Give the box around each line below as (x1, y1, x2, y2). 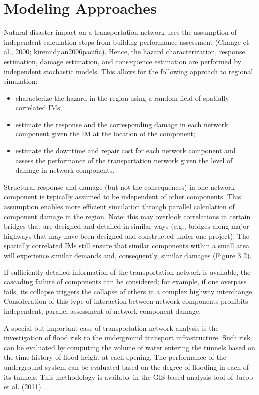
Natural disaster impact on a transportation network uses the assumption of (4, 27, 237, 37)
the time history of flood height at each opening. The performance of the (4, 352, 226, 362)
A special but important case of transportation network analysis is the (4, 322, 219, 333)
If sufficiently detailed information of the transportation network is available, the (4, 266, 251, 277)
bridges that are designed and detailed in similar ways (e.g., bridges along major (4, 221, 249, 231)
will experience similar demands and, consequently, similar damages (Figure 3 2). (4, 250, 252, 260)
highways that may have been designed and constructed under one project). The (4, 230, 249, 241)
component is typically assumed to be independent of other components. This (4, 191, 241, 202)
